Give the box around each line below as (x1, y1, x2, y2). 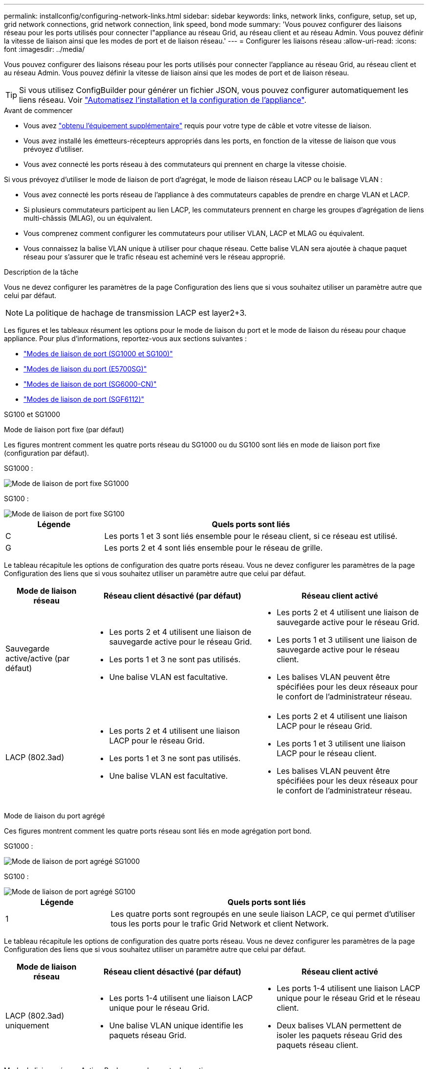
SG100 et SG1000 (4, 410, 61, 418)
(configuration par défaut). (4, 449, 89, 457)
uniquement (5, 1021, 49, 1030)
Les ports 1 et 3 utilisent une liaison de (277, 635, 417, 645)
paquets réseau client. (277, 1040, 359, 1050)
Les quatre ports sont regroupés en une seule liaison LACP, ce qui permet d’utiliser (110, 909, 415, 919)
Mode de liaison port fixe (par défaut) (4, 425, 124, 434)
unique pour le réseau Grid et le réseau (277, 993, 420, 1003)
